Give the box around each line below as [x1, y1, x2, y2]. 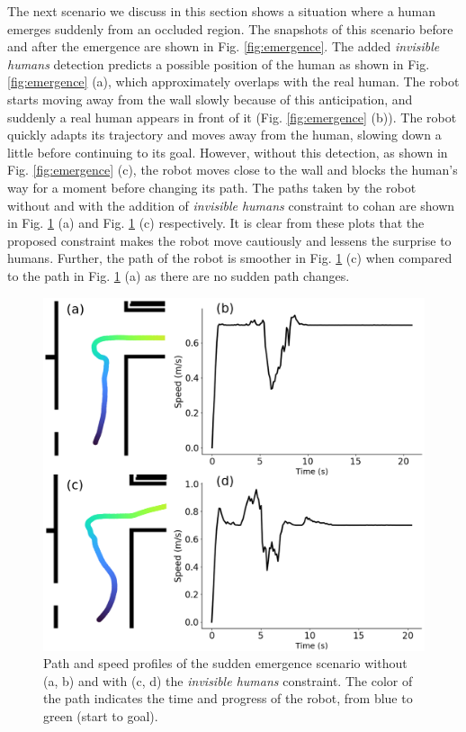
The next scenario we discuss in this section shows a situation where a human [7, 2, 435, 20]
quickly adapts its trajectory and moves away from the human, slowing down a [7, 125, 442, 144]
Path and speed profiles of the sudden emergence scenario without [43, 654, 408, 673]
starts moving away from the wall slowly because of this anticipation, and [7, 89, 413, 108]
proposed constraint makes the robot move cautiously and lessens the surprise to [7, 230, 452, 249]
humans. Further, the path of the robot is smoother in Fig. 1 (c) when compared [7, 249, 453, 267]
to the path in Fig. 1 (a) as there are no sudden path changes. [7, 266, 350, 285]
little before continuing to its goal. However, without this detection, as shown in [7, 142, 448, 161]
